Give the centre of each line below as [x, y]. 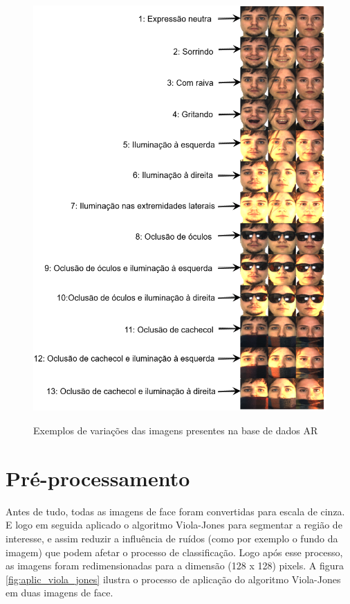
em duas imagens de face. [59, 593]
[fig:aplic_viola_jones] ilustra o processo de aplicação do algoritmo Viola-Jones [173, 579]
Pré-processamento [98, 478]
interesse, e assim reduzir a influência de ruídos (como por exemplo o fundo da [172, 538]
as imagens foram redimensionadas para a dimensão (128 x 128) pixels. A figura [175, 566]
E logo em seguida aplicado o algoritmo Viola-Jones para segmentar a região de [174, 525]
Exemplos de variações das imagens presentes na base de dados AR [176, 430]
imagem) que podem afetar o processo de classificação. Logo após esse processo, [174, 552]
